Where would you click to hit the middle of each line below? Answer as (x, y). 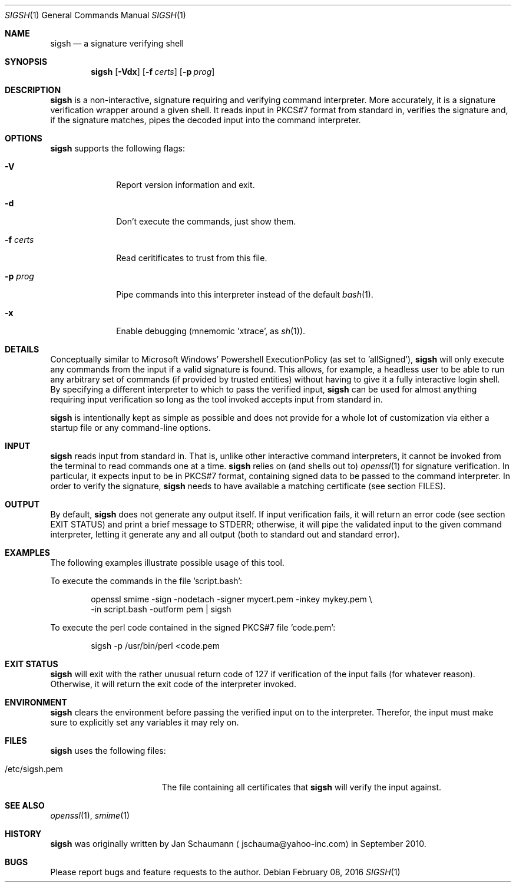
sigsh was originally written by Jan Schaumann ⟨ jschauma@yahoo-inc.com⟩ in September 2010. (238, 844)
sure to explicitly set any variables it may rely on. (145, 722)
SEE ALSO (25, 805)
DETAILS (22, 349)
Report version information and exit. (186, 185)
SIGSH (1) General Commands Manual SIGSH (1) (95, 15)
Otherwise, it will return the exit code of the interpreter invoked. (173, 684)
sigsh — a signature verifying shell (117, 43)
